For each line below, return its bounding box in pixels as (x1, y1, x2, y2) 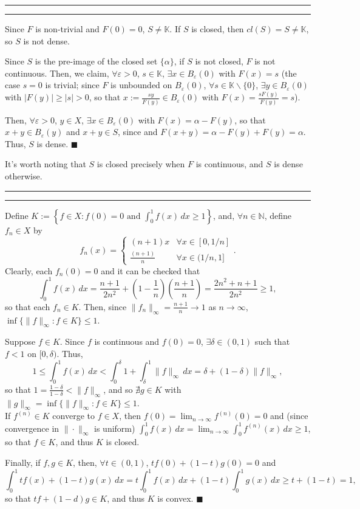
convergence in (5, 421, 59, 434)
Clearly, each (5, 264, 53, 277)
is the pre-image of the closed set (35, 55, 158, 68)
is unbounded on (110, 78, 172, 91)
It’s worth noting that (5, 158, 86, 170)
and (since (270, 409, 308, 422)
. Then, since (78, 300, 127, 313)
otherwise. (5, 169, 42, 182)
